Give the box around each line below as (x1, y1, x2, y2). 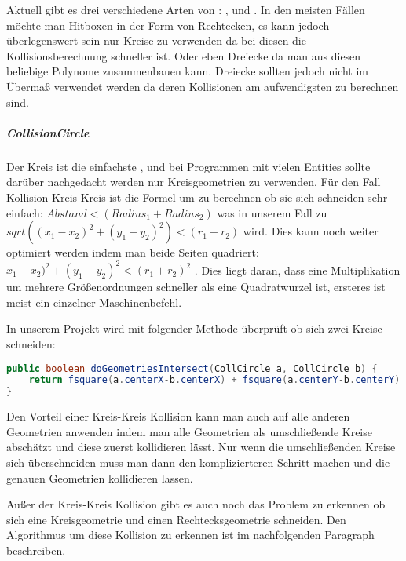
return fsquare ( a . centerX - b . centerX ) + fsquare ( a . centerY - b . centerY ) (28, 374, 401, 386)
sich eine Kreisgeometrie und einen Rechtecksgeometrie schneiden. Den (6, 511, 346, 527)
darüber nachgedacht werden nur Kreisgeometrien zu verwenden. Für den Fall (6, 173, 381, 190)
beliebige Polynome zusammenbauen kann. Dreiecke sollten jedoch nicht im (6, 63, 369, 79)
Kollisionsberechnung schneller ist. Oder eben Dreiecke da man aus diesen (6, 47, 361, 64)
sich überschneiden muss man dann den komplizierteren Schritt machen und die (6, 454, 390, 470)
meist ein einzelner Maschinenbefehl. (6, 293, 182, 310)
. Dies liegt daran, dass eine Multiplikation (194, 261, 401, 278)
